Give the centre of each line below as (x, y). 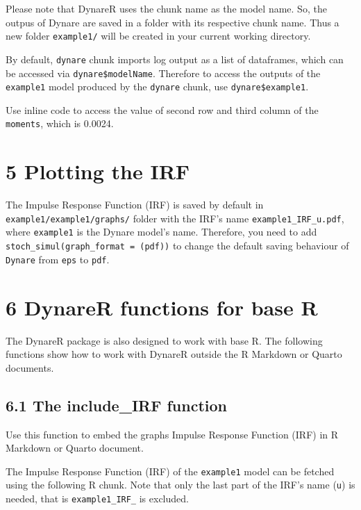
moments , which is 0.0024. (60, 123)
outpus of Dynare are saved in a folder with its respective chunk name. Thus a (173, 22)
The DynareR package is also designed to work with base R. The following (164, 340)
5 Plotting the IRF (98, 171)
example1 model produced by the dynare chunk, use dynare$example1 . (157, 87)
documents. (30, 367)
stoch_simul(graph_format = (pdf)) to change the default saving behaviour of (177, 246)
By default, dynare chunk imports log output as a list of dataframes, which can (175, 59)
